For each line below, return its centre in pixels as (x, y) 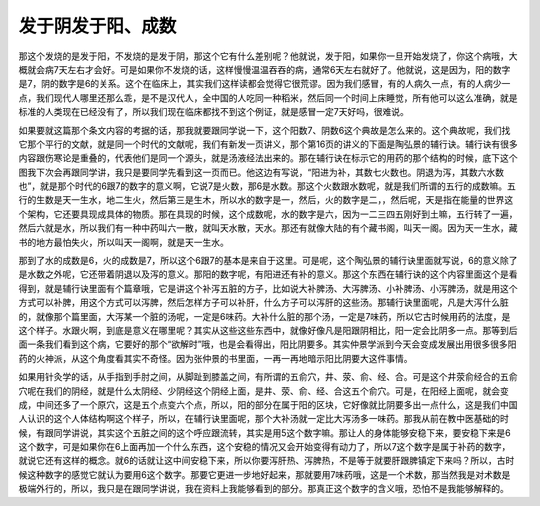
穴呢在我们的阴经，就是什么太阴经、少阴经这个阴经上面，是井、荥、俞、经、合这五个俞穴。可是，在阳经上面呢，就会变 (263, 391)
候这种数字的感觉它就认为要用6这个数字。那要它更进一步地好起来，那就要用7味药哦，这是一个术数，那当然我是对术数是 (264, 474)
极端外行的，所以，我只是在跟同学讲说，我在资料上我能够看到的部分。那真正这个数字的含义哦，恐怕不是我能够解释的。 (263, 489)
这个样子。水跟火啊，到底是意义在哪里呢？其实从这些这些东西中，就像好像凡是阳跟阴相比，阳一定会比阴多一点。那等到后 (268, 330)
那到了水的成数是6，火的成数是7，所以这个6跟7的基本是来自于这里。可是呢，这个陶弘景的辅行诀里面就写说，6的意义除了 (268, 261)
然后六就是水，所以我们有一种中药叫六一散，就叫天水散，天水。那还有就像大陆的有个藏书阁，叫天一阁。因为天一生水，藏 (268, 228)
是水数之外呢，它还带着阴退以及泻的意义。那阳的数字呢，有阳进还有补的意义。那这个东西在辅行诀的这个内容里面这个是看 (268, 274)
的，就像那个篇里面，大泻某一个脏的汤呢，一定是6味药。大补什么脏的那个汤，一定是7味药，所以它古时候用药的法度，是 (264, 316)
